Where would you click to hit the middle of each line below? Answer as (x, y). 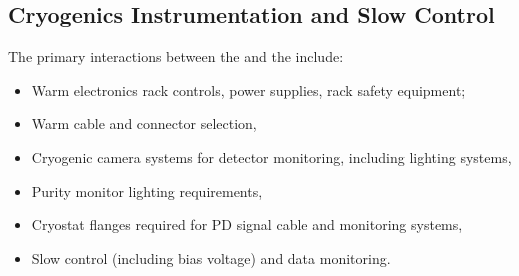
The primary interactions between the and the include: (176, 56)
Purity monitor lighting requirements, (147, 190)
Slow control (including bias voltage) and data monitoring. (211, 257)
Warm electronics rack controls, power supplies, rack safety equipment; (248, 89)
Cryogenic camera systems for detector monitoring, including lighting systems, (271, 156)
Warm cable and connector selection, (144, 123)
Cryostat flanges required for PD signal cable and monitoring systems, (247, 224)
